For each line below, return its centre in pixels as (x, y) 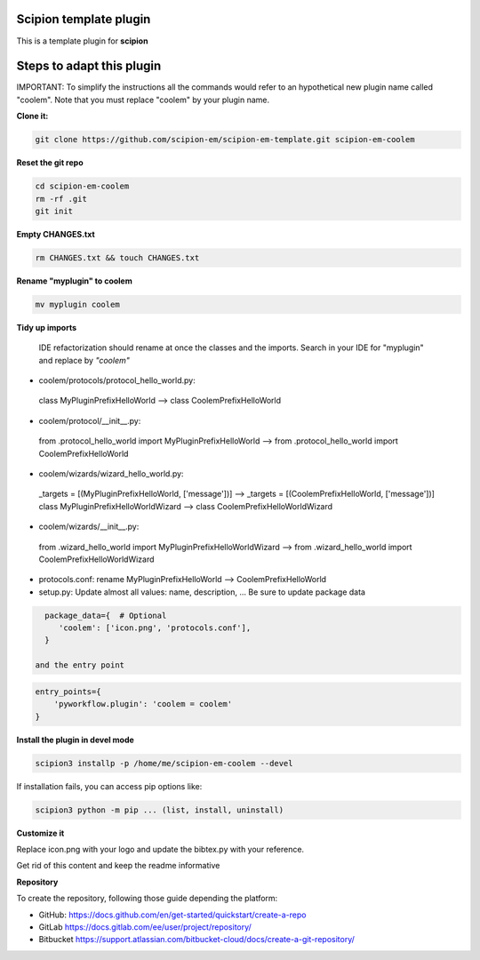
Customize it (40, 833)
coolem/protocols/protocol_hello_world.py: (117, 380)
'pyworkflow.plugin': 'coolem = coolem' (143, 704)
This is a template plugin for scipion (82, 41)
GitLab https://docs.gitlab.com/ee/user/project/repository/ (145, 927)
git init (54, 211)
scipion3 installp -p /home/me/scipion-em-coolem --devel (164, 763)
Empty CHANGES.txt (56, 234)
